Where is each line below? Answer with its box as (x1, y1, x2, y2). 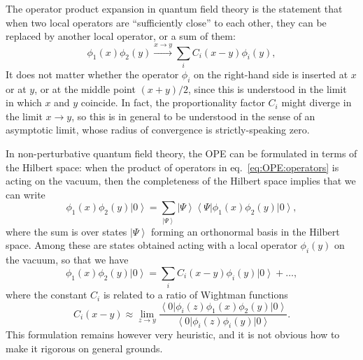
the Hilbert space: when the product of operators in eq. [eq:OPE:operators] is (6, 159, 339, 174)
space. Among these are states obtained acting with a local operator (6, 238, 297, 252)
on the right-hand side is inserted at (194, 66, 348, 81)
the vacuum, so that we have (6, 252, 129, 267)
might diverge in (281, 95, 352, 110)
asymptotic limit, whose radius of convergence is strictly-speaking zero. (6, 122, 310, 137)
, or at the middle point (34, 81, 136, 96)
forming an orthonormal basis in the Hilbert (150, 224, 340, 238)
